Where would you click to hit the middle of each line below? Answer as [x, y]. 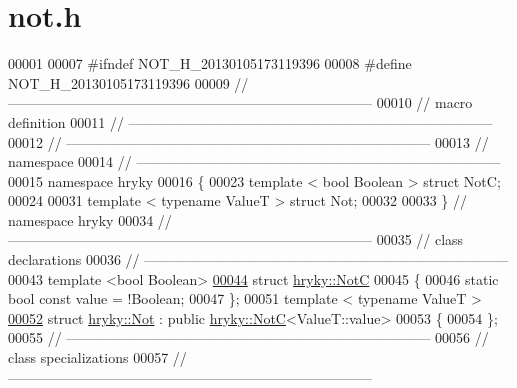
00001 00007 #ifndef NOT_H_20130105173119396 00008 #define [210, 63]
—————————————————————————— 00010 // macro [240, 102]
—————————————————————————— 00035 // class [236, 239]
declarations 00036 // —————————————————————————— [258, 259]
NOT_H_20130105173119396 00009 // [128, 82]
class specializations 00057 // [97, 357]
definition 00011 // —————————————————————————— [250, 121]
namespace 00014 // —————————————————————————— [254, 161]
